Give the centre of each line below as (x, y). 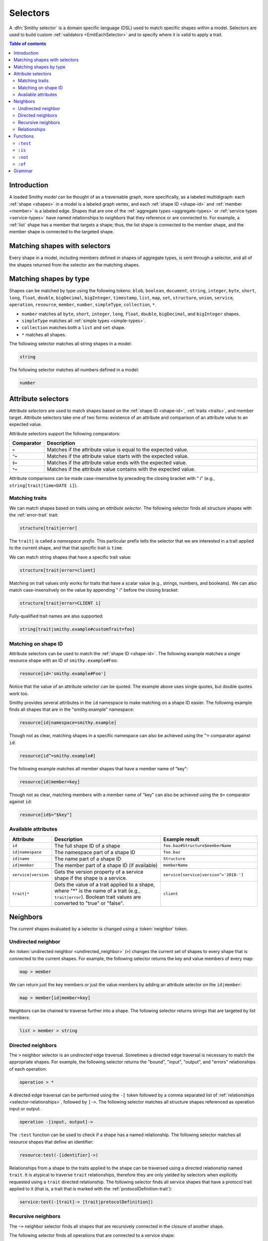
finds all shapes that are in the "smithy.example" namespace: (71, 709)
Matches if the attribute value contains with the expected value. (121, 469)
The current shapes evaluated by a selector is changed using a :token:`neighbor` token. (99, 929)
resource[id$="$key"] (46, 815)
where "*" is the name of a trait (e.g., (98, 891)
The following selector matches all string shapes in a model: (70, 344)
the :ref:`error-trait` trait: (34, 515)
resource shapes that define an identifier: (51, 1142)
